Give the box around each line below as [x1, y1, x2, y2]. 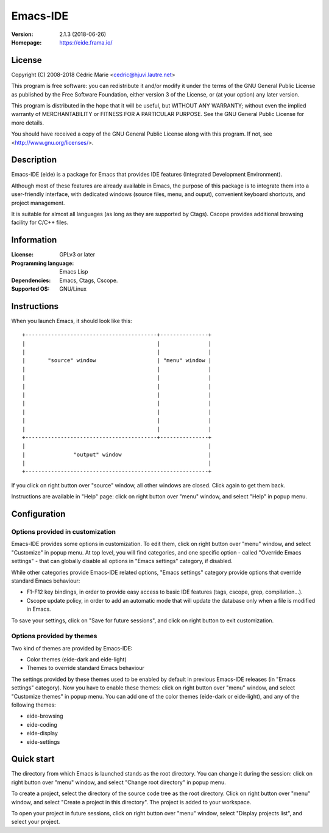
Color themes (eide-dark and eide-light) [26, 656, 127, 663]
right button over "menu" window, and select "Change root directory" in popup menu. [11, 779, 227, 786]
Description [11, 155, 57, 165]
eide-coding [26, 721, 57, 728]
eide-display [26, 730, 58, 737]
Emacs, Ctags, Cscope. [59, 277, 118, 284]
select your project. [11, 818, 60, 826]
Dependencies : [11, 277, 51, 284]
